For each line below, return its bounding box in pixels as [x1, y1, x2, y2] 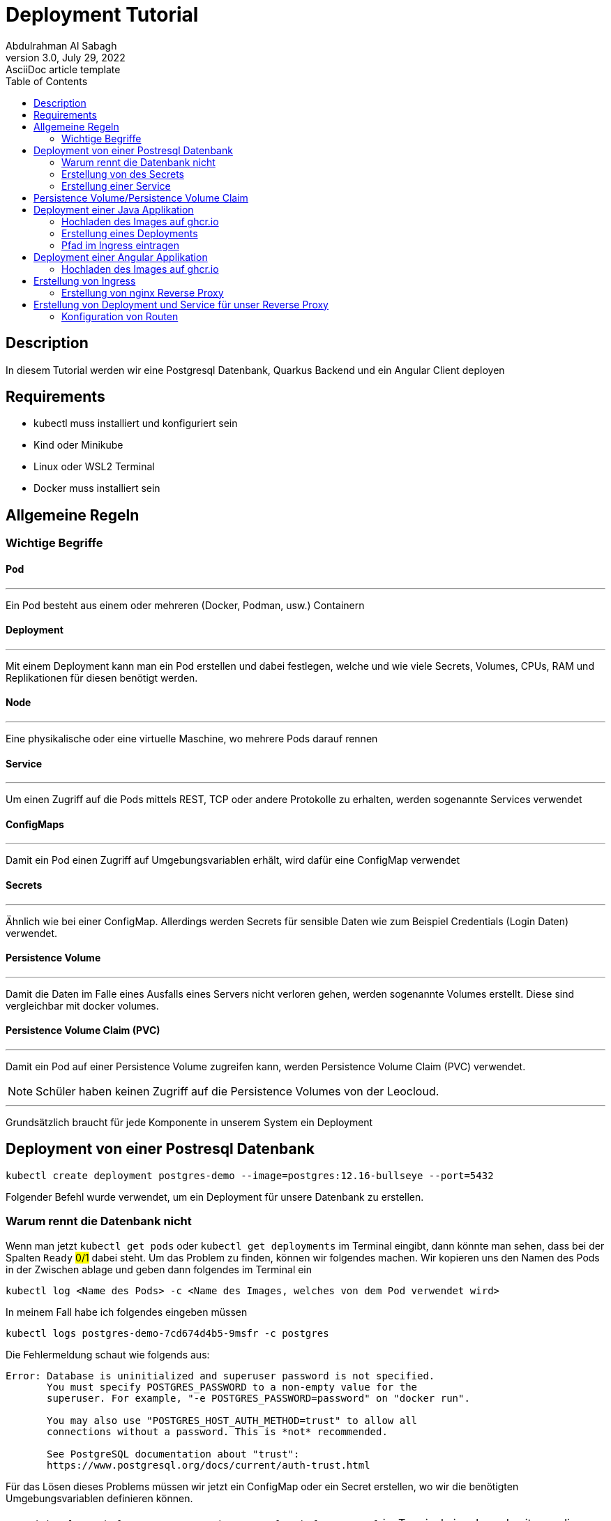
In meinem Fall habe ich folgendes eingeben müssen [6, 1305, 248, 1318]
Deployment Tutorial [6, 3, 199, 27]
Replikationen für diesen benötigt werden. [6, 671, 198, 684]
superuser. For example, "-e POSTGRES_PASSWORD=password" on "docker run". [47, 1392, 470, 1404]
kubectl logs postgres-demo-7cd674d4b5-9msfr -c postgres [6, 1327, 329, 1339]
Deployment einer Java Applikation [33, 203, 194, 216]
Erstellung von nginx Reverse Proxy [61, 286, 224, 299]
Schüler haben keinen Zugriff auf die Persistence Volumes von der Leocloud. [36, 1084, 439, 1099]
